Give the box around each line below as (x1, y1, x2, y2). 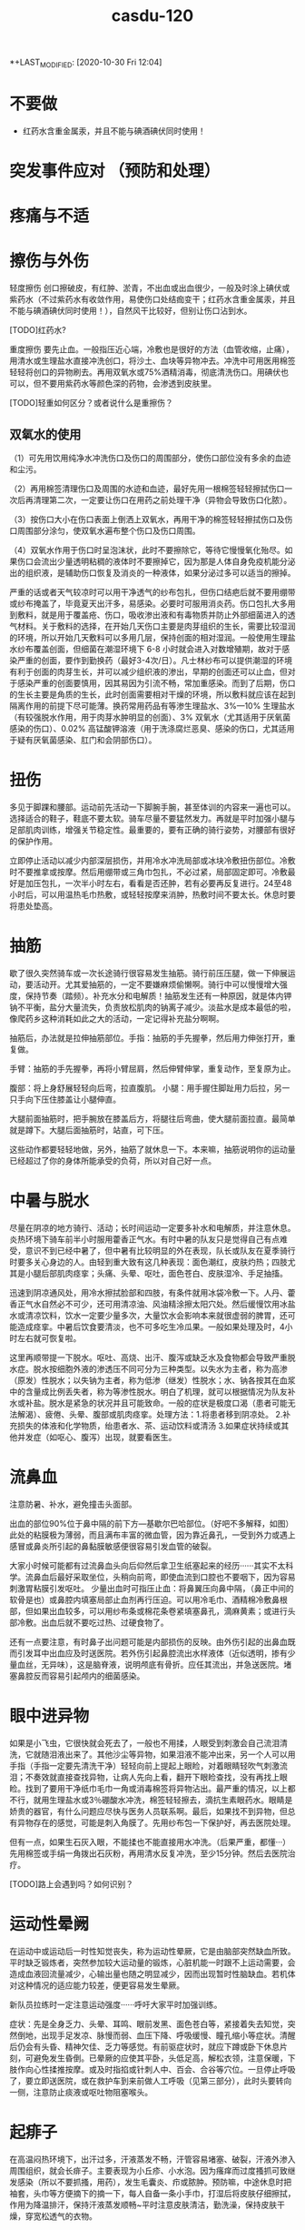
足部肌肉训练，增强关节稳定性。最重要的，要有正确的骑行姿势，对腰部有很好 (9, 824, 296, 835)
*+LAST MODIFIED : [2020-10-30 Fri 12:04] (9, 56, 162, 69)
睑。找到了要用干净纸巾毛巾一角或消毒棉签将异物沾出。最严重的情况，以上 (9, 1782, 288, 1793)
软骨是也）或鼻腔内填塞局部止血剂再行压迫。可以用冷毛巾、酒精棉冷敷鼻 (9, 1594, 280, 1605)
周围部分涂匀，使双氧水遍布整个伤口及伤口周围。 (16, 525, 201, 537)
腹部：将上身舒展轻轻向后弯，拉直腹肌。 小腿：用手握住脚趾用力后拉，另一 (9, 1082, 290, 1093)
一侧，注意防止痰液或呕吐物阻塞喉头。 (9, 2086, 152, 2097)
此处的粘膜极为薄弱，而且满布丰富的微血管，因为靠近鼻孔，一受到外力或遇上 (9, 1529, 296, 1540)
